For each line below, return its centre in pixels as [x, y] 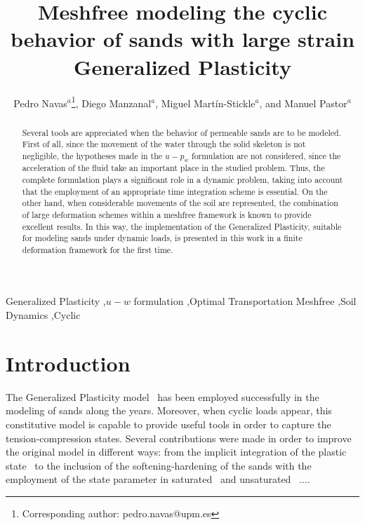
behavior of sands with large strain [182, 39]
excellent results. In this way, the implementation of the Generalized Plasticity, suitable [182, 226]
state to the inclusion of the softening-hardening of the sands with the [159, 465]
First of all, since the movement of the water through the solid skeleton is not [164, 144]
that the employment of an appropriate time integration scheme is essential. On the [175, 191]
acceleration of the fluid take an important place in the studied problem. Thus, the [173, 168]
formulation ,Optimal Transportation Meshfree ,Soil [245, 301]
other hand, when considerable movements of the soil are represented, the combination [180, 203]
